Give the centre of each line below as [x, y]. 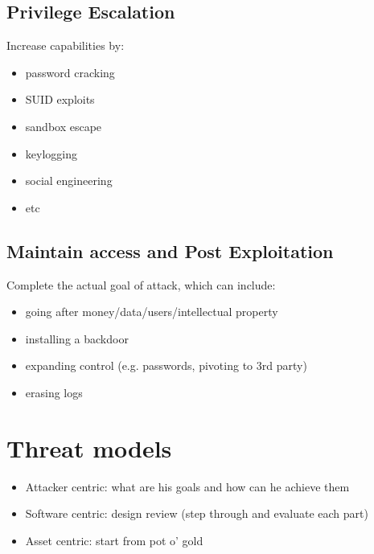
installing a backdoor [77, 338]
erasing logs [54, 392]
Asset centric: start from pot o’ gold [114, 540]
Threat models [89, 447]
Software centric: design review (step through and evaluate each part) [197, 513]
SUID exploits [60, 99]
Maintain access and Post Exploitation [170, 250]
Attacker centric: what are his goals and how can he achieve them [187, 486]
